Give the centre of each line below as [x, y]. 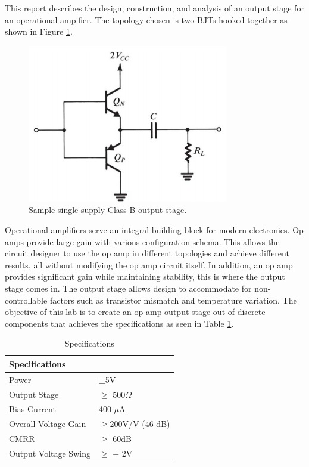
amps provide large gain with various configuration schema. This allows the [142, 241]
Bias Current [32, 409]
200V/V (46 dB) [140, 424]
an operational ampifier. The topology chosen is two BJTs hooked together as [146, 19]
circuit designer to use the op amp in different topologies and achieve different [147, 253]
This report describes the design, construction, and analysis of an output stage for [154, 8]
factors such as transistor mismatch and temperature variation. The [173, 300]
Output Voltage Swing [50, 453]
